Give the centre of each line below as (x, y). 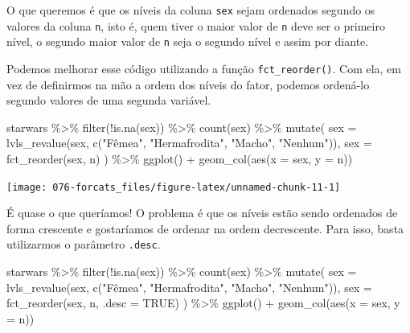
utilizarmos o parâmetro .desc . (84, 244)
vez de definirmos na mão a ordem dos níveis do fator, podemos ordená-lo (188, 84)
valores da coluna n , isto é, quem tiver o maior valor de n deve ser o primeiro (196, 25)
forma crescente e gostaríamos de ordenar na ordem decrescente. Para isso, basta (205, 228)
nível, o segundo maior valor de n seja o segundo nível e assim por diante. (188, 41)
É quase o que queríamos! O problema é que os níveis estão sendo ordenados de (202, 213)
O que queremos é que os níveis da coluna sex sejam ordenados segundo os (191, 10)
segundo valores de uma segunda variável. (109, 100)
